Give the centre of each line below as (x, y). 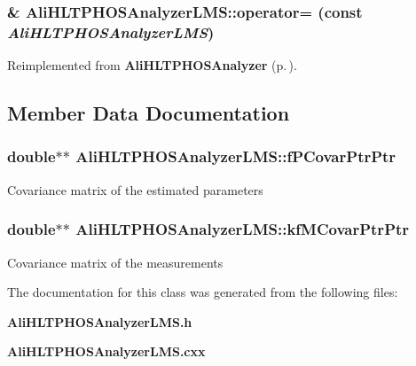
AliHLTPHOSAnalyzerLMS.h (100, 321)
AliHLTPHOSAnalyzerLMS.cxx (106, 351)
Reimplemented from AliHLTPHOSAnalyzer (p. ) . (152, 65)
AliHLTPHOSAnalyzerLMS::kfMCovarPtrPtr (243, 229)
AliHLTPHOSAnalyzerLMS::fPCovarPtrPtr (236, 156)
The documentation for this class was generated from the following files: (203, 292)
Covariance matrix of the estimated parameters (135, 189)
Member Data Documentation (149, 113)
